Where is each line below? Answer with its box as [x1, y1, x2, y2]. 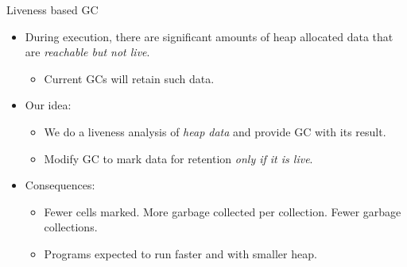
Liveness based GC [6, 2, 99, 17]
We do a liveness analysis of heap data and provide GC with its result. [44, 123, 386, 139]
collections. [44, 219, 98, 235]
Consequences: [25, 177, 95, 193]
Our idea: [25, 97, 72, 113]
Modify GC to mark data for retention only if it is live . [44, 150, 313, 166]
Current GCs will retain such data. [44, 70, 215, 86]
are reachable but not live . [25, 44, 150, 60]
